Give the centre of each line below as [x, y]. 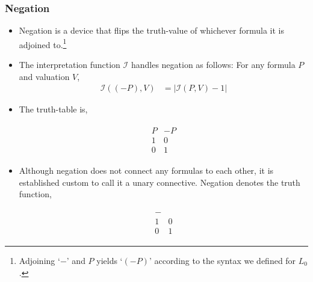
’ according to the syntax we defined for [222, 260]
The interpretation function [70, 65]
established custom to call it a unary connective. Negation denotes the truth [160, 182]
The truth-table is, [53, 109]
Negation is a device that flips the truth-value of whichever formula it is [151, 30]
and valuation [44, 76]
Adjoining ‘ [39, 260]
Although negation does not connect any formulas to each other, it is [146, 170]
